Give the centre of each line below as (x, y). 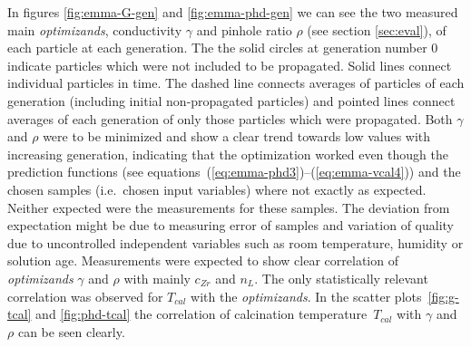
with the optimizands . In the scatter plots (306, 296)
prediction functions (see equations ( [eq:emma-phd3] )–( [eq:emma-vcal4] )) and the (234, 172)
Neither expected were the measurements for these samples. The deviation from (229, 207)
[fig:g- (443, 296)
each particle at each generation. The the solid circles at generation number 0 (223, 48)
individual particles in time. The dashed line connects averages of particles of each (236, 83)
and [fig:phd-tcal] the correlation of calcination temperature (201, 314)
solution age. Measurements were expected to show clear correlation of (203, 260)
